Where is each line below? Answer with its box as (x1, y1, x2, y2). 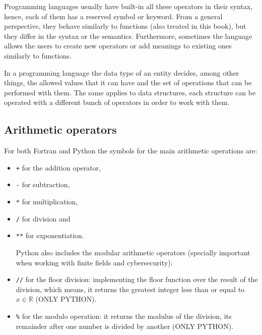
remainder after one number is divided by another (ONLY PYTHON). (16, 320, 233, 331)
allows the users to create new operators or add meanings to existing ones (4, 40, 232, 51)
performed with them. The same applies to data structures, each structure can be (4, 87, 256, 97)
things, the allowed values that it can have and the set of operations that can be (4, 77, 252, 88)
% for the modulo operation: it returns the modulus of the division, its (16, 311, 232, 321)
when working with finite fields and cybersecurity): (16, 257, 173, 267)
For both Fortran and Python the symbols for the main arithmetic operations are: (4, 145, 257, 156)
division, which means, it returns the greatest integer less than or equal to (16, 284, 245, 294)
